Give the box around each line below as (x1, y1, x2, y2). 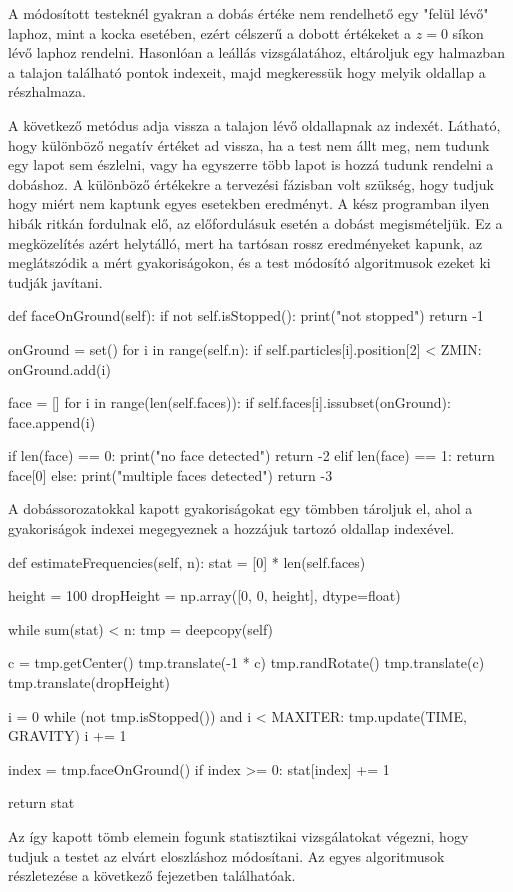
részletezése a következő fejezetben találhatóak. (8, 865, 296, 886)
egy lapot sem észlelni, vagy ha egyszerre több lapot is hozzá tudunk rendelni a (8, 154, 494, 175)
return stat (8, 792, 75, 813)
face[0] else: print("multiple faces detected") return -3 (8, 464, 333, 485)
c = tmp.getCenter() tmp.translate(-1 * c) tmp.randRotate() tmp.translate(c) (8, 652, 485, 673)
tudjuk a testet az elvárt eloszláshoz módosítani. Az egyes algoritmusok (8, 845, 445, 866)
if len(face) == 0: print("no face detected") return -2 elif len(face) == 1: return (8, 445, 495, 466)
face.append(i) (8, 411, 96, 432)
